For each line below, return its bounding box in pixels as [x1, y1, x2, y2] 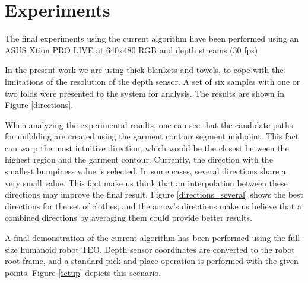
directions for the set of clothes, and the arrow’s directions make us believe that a [5, 199, 301, 212]
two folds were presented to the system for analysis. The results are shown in [5, 87, 284, 99]
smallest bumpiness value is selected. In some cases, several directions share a [5, 165, 286, 177]
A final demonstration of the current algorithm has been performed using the [5, 231, 285, 244]
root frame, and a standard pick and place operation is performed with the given [5, 255, 299, 267]
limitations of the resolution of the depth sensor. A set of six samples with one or [5, 75, 300, 87]
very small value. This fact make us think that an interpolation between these [5, 176, 288, 189]
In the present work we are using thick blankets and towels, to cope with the [5, 63, 284, 76]
